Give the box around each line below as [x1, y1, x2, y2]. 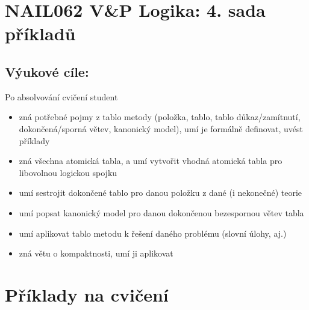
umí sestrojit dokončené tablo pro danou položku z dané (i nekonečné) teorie [19, 186, 302, 199]
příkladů [5, 21, 76, 46]
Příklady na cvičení [5, 282, 169, 306]
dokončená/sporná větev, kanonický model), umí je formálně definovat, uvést [19, 122, 303, 135]
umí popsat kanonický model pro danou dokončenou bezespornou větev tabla [19, 206, 304, 219]
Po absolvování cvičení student [5, 90, 118, 103]
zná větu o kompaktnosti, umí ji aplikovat [19, 247, 173, 260]
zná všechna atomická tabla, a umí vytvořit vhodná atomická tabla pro [19, 154, 282, 167]
